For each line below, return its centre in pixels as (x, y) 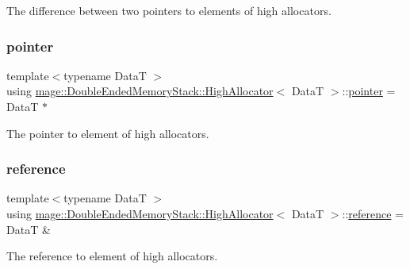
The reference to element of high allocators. (112, 256)
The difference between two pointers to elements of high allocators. (169, 10)
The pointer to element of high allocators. (108, 133)
